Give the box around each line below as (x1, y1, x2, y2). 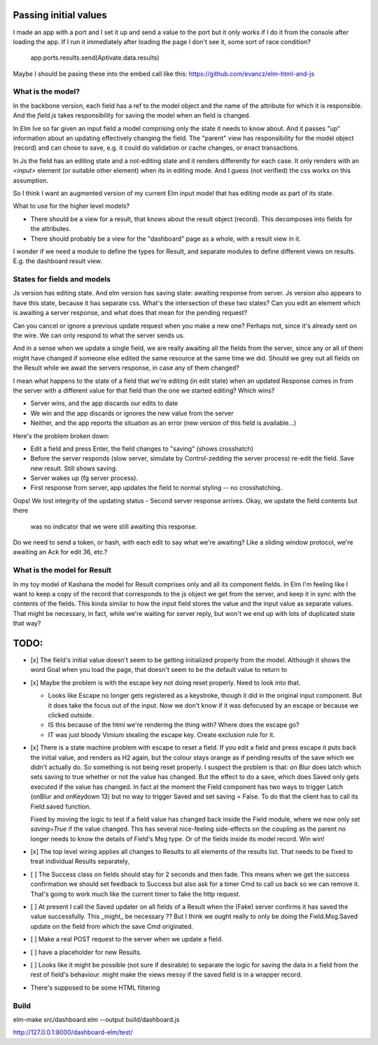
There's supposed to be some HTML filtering (30, 983, 160, 992)
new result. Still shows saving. (30, 464, 118, 472)
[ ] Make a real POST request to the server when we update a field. (30, 935, 223, 944)
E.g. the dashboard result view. (13, 257, 103, 265)
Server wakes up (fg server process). (30, 474, 139, 482)
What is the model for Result (13, 566, 112, 575)
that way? (13, 619, 41, 628)
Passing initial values (13, 9, 108, 21)
